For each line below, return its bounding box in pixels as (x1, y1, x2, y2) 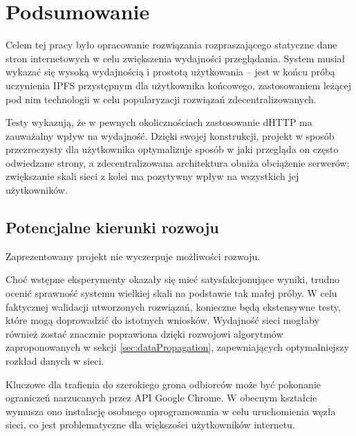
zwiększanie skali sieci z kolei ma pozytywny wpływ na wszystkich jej (6, 169, 299, 183)
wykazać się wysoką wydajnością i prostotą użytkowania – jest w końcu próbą (6, 64, 335, 79)
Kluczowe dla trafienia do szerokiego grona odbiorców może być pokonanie (6, 376, 321, 391)
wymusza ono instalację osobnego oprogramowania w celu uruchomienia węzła (6, 403, 336, 418)
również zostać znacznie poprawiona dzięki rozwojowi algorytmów (6, 326, 283, 340)
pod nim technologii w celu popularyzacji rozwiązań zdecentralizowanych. (6, 91, 317, 106)
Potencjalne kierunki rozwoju (6, 217, 219, 238)
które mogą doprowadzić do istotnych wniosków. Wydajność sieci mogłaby (6, 313, 319, 327)
